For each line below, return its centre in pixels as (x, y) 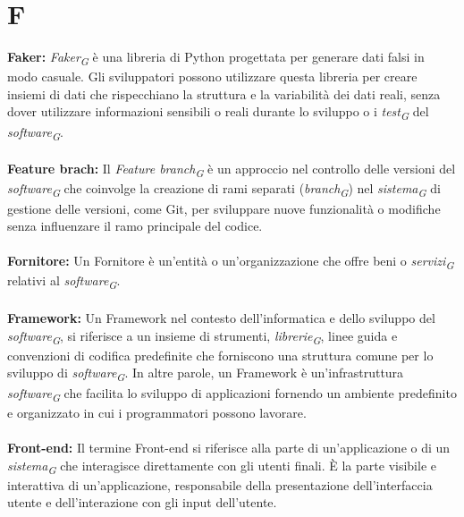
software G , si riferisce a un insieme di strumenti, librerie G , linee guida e (202, 336)
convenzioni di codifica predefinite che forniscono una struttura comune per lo (220, 355)
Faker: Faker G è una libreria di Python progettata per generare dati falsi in (216, 58)
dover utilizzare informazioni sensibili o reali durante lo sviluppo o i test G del (218, 113)
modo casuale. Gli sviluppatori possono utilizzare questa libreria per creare (212, 76)
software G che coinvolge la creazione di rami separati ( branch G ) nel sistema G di (224, 190)
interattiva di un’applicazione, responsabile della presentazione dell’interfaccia (220, 484)
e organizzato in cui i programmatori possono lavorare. (157, 412)
